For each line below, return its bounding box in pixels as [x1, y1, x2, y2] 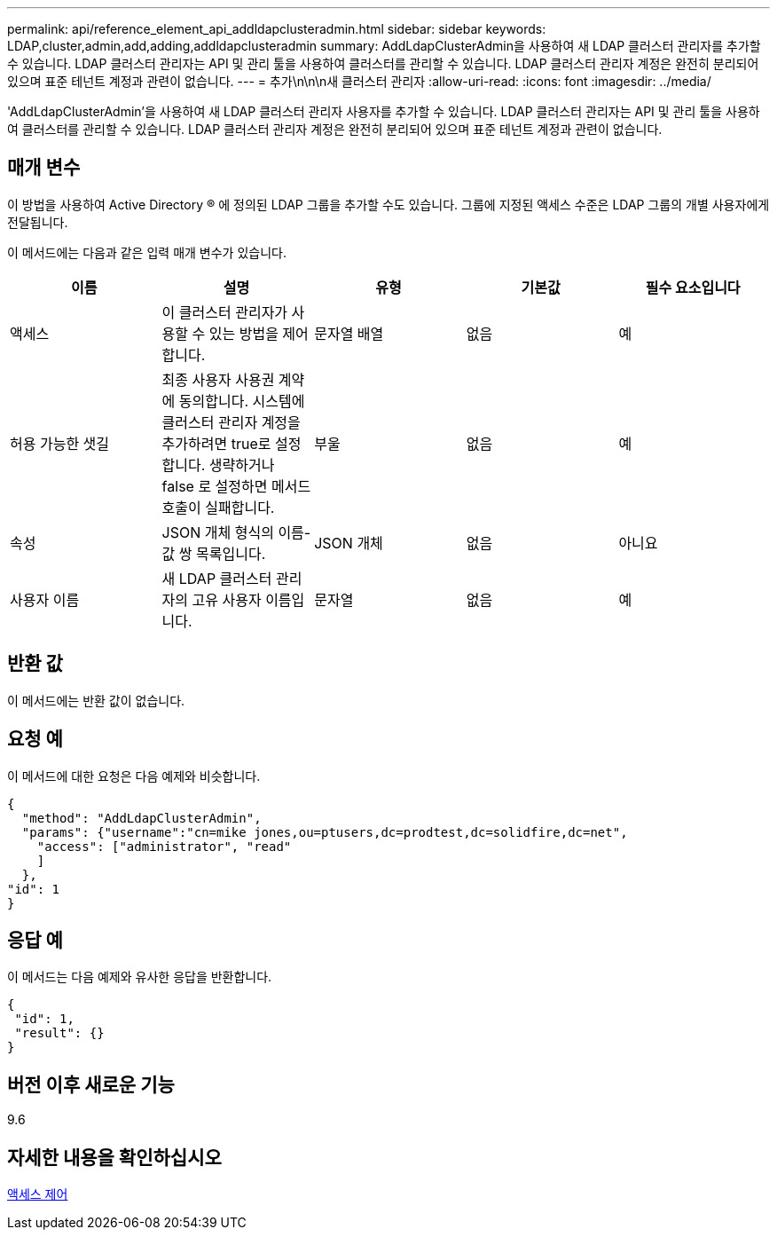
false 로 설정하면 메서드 [161, 477, 311, 495]
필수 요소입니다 [645, 278, 741, 296]
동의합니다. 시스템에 [178, 391, 305, 410]
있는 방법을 [208, 324, 279, 343]
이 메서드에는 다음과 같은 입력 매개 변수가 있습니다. [7, 244, 286, 260]
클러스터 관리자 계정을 [161, 413, 301, 431]
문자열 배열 [314, 324, 384, 343]
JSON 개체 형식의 [161, 523, 274, 541]
